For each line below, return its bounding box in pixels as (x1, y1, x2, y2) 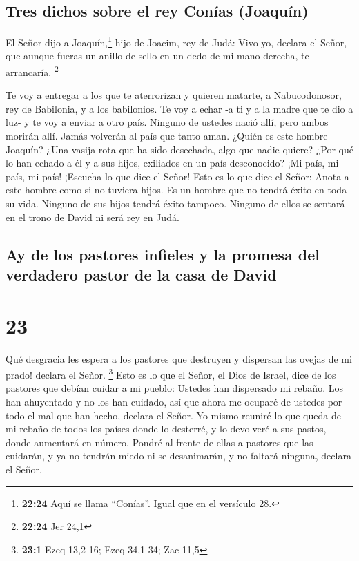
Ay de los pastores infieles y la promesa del (6, 243, 320, 265)
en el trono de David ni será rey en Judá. (6, 209, 179, 224)
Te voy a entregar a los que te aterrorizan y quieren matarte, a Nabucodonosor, (6, 88, 342, 102)
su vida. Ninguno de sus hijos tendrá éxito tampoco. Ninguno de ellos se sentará (6, 196, 345, 211)
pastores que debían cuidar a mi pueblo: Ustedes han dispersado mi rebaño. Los (6, 381, 343, 395)
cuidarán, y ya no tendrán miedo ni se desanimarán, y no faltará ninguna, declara (6, 448, 351, 463)
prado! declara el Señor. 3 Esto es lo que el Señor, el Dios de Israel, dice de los (6, 365, 336, 381)
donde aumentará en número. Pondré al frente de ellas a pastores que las (6, 435, 313, 449)
